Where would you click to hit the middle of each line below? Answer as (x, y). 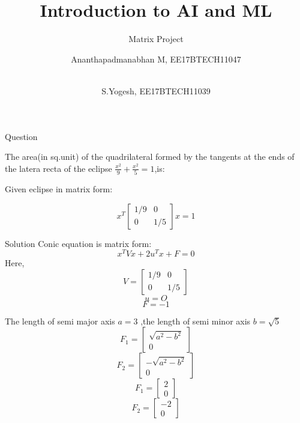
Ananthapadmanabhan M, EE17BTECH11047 (156, 59)
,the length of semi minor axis (196, 321)
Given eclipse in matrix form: (59, 189)
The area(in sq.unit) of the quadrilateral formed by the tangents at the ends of (150, 157)
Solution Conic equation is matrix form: (78, 243)
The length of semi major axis (60, 321)
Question (21, 136)
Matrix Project (156, 39)
